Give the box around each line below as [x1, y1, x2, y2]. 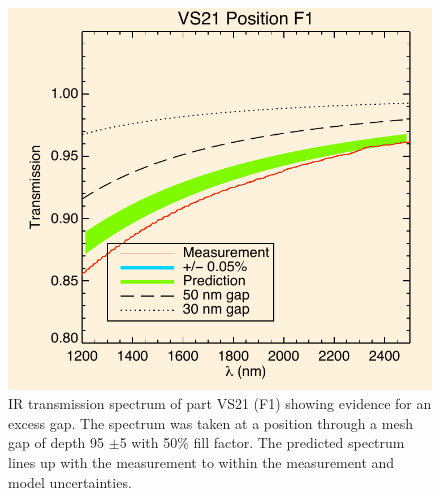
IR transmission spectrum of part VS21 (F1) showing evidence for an [8, 393, 432, 414]
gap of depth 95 [8, 432, 105, 453]
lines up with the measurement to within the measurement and [8, 451, 395, 472]
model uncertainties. [8, 471, 132, 492]
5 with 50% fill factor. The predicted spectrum [119, 432, 405, 453]
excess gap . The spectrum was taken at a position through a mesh [8, 412, 413, 433]
